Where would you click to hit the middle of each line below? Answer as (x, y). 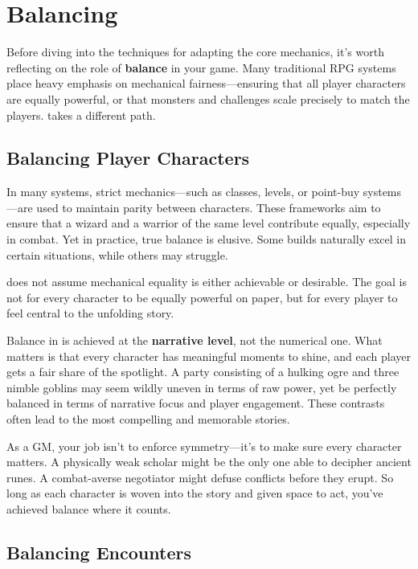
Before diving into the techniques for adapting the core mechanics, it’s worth (195, 52)
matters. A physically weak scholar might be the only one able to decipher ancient (209, 462)
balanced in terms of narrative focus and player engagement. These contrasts (196, 403)
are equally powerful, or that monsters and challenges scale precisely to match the (208, 98)
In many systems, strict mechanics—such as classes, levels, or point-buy (183, 192)
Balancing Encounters (99, 552)
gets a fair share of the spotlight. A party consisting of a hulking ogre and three (203, 372)
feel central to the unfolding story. (90, 313)
